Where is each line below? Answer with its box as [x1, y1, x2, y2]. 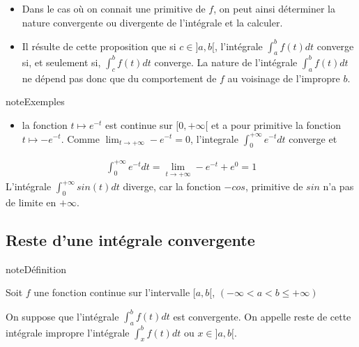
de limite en [6, 194, 56, 209]
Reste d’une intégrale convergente [6, 229, 255, 250]
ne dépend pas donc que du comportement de [22, 70, 217, 85]
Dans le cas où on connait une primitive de [22, 1, 206, 15]
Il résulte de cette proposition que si [22, 38, 176, 53]
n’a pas [323, 179, 354, 194]
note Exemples [6, 94, 65, 109]
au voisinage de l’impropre [227, 70, 340, 85]
